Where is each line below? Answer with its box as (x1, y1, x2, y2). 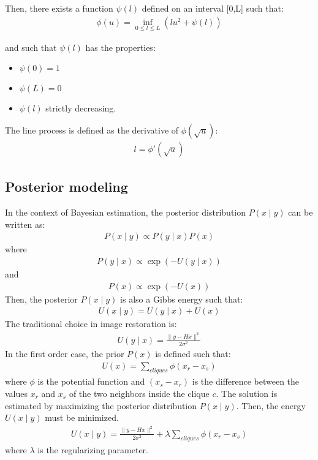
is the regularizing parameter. (37, 443, 149, 456)
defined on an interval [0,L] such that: (142, 2, 284, 14)
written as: (5, 217, 45, 230)
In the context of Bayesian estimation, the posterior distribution (5, 206, 246, 219)
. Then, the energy (236, 399, 306, 412)
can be (288, 206, 313, 219)
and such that (5, 40, 57, 53)
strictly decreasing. (45, 102, 116, 115)
